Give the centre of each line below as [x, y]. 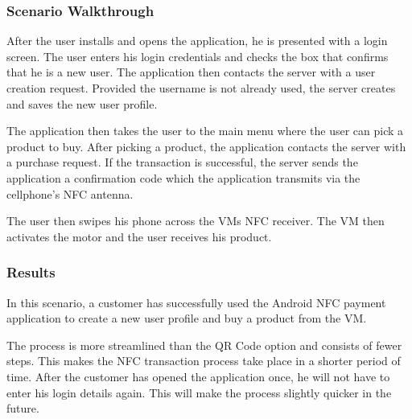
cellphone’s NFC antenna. [70, 193]
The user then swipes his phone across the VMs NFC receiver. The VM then [196, 221]
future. [23, 408]
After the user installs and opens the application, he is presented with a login [197, 41]
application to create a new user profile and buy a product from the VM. [187, 318]
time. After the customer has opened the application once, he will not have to [198, 376]
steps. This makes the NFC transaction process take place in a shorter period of [204, 361]
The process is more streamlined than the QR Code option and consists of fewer [204, 345]
